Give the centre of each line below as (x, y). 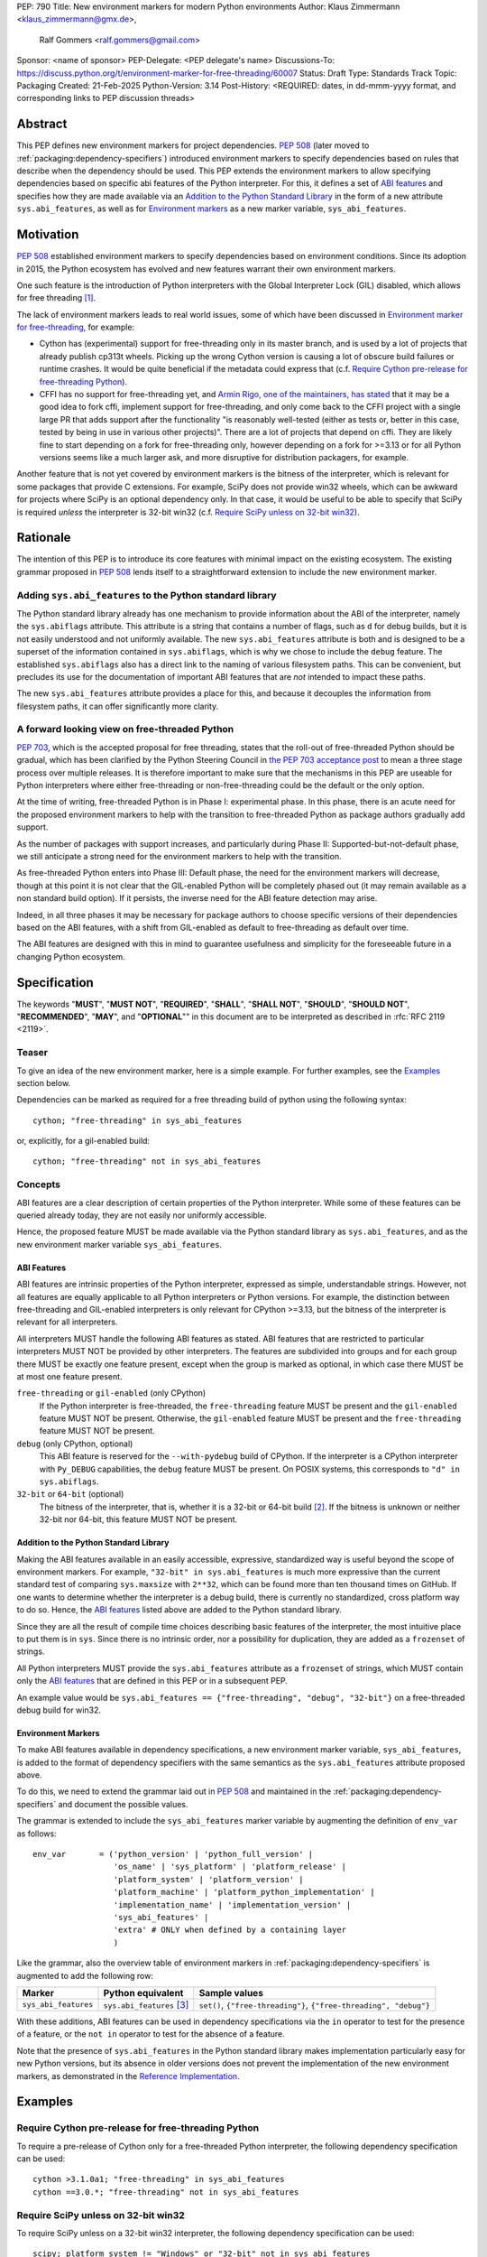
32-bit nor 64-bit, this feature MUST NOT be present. (138, 1519)
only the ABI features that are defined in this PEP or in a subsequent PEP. (152, 1681)
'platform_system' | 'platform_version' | (208, 1879)
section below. (44, 1082)
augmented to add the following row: (85, 1975)
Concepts (39, 1184)
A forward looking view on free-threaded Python (125, 729)
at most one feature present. (69, 1376)
